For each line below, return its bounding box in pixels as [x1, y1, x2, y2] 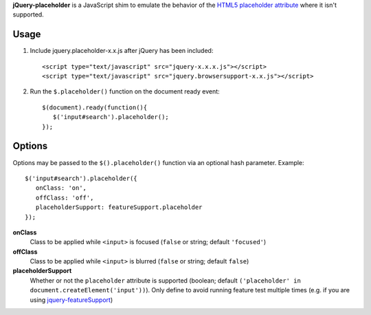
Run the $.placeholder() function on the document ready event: [30, 87, 220, 96]
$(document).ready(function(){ [42, 103, 148, 111]
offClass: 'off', [35, 193, 94, 202]
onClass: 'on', [35, 184, 87, 192]
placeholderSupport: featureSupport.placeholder [35, 204, 203, 211]
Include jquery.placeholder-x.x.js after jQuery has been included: [30, 47, 214, 55]
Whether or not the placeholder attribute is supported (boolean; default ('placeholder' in [30, 276, 302, 285]
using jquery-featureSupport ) [30, 296, 113, 304]
